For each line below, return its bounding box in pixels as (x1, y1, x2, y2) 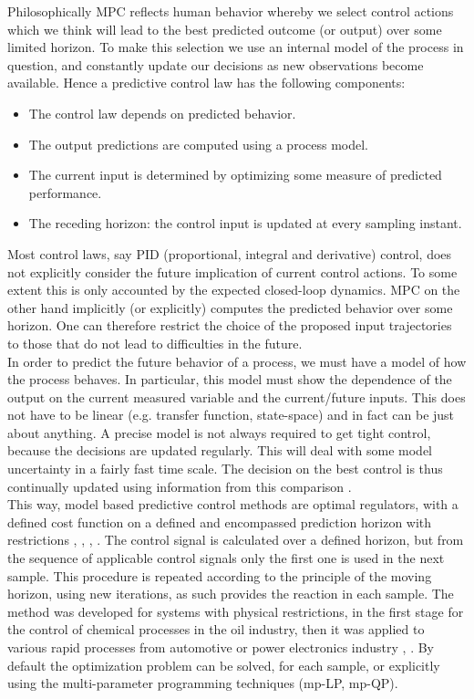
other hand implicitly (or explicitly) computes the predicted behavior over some (7, 297, 453, 317)
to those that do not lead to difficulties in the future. (7, 333, 303, 352)
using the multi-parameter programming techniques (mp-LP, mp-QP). (7, 673, 398, 693)
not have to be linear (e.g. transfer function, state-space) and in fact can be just (7, 405, 455, 424)
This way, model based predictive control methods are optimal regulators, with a (7, 495, 459, 514)
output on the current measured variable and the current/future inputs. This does (7, 387, 466, 406)
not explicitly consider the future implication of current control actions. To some (7, 262, 458, 281)
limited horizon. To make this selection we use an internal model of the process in (7, 37, 464, 57)
